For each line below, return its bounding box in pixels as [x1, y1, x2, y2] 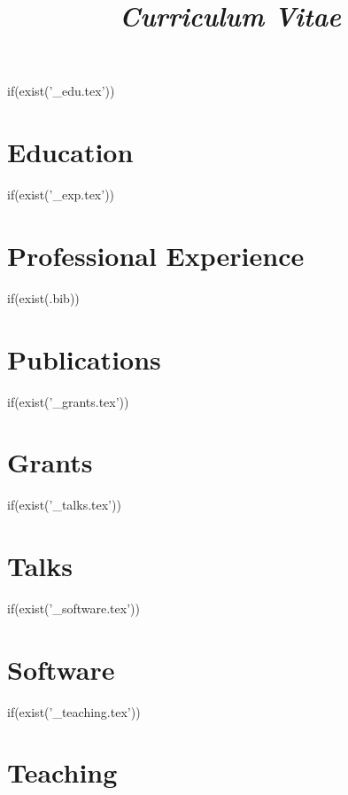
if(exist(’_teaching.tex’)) [7, 702, 141, 721]
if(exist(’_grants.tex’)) [7, 392, 129, 410]
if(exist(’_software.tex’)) [7, 598, 140, 617]
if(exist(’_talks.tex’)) [7, 495, 121, 514]
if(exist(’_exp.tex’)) [7, 185, 115, 204]
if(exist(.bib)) [7, 288, 80, 307]
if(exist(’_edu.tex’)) [7, 82, 115, 100]
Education [7, 134, 134, 170]
